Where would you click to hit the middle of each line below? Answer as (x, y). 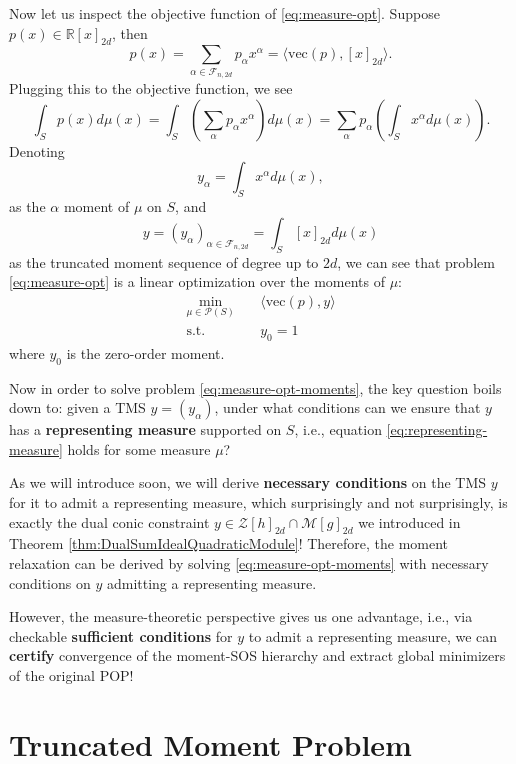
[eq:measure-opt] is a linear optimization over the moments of (197, 281)
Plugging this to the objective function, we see (151, 88)
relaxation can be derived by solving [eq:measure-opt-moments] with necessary (249, 562)
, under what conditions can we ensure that (347, 407)
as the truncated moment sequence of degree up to (164, 261)
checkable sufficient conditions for (121, 635)
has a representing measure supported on (145, 429)
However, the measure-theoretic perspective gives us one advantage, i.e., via (241, 616)
